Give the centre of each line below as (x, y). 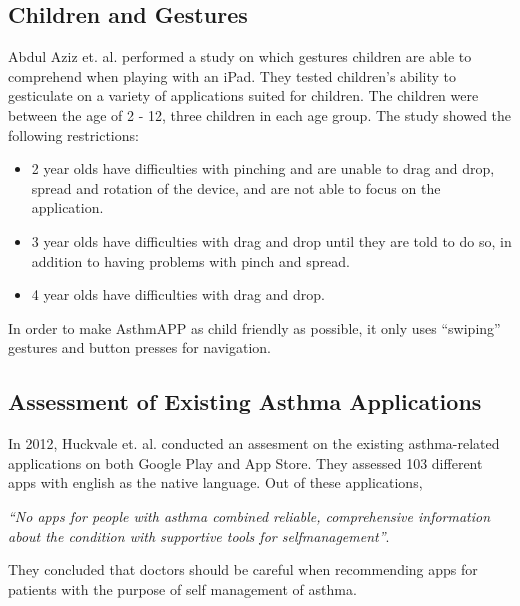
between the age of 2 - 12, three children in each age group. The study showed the (260, 114)
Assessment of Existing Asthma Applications (245, 401)
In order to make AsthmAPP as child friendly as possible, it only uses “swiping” (254, 327)
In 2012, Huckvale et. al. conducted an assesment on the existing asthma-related (254, 443)
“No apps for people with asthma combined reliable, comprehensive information (249, 515)
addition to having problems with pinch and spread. (190, 260)
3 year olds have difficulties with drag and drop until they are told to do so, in (271, 240)
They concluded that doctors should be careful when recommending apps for (243, 569)
